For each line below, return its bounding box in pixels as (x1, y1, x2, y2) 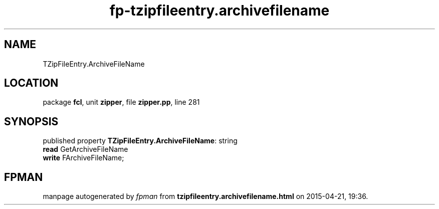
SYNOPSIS (4, 115, 59, 128)
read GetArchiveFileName (43, 145, 128, 154)
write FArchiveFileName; (43, 153, 124, 162)
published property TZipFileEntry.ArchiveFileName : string (43, 136, 238, 145)
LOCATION (4, 77, 59, 90)
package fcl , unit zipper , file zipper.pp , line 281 (43, 98, 200, 107)
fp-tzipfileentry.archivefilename (109, 2, 330, 19)
